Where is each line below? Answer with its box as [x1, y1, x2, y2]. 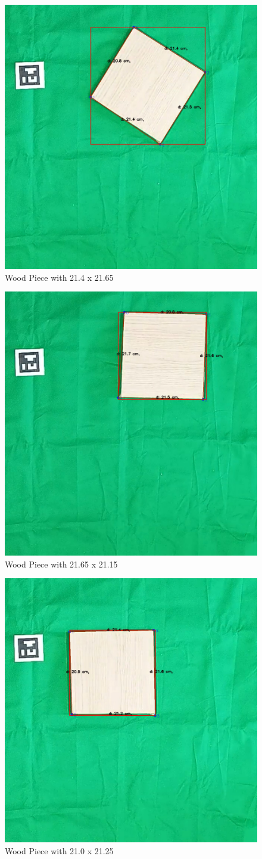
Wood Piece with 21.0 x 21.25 [5, 845, 114, 857]
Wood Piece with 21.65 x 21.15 [5, 557, 118, 570]
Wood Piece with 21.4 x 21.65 [5, 271, 114, 283]
